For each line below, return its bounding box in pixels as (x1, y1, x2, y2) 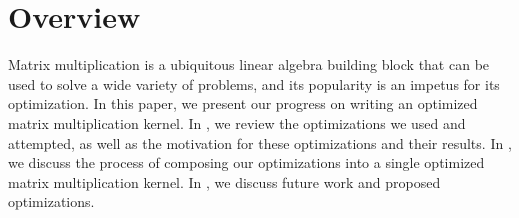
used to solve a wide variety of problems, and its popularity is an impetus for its (8, 73, 500, 94)
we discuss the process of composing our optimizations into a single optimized (8, 152, 485, 173)
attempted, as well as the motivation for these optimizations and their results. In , (8, 132, 512, 153)
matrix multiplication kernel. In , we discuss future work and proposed (8, 171, 441, 192)
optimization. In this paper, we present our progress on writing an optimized (8, 93, 478, 114)
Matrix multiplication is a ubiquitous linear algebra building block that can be (8, 54, 490, 75)
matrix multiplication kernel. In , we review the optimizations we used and (8, 112, 466, 133)
